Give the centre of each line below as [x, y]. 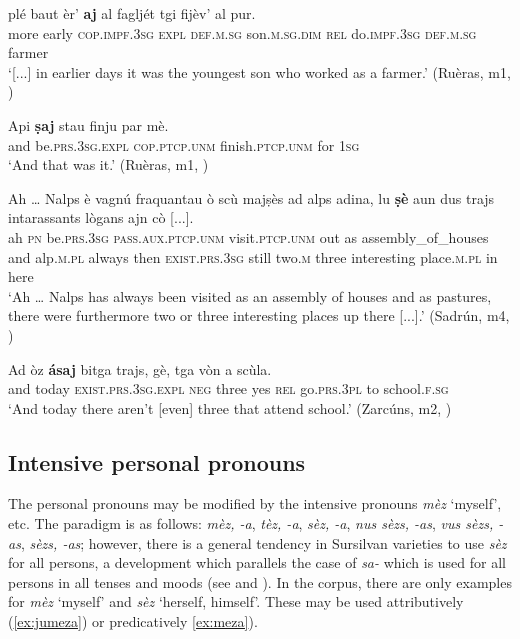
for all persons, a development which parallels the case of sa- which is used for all [257, 562]
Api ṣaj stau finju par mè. [88, 124]
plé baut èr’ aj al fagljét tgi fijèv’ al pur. [132, 13]
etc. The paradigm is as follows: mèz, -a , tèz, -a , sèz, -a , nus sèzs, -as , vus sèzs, [251, 523]
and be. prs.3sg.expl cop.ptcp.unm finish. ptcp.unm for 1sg [184, 144]
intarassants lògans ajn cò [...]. [101, 217]
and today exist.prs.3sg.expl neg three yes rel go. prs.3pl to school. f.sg [228, 388]
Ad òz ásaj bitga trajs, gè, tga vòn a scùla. [140, 368]
